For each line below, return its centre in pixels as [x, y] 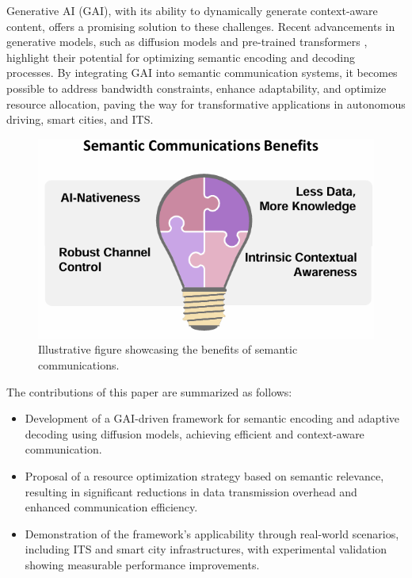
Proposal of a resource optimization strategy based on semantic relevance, [204, 476]
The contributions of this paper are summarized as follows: [149, 391]
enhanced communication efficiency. [111, 507]
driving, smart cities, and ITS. [80, 119]
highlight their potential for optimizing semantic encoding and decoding [181, 57]
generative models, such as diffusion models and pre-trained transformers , [187, 42]
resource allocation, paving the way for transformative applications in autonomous [206, 103]
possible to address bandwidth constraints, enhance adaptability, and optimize [196, 88]
